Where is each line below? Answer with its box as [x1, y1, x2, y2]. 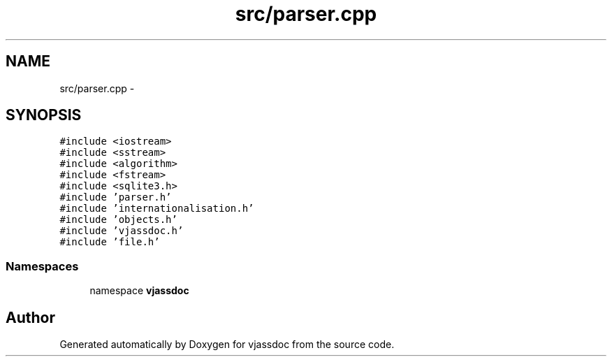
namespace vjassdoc [89, 284, 189, 297]
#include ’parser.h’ [59, 191, 172, 203]
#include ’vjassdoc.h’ [59, 225, 184, 237]
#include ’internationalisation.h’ [59, 203, 254, 215]
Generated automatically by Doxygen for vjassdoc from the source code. [59, 338, 395, 351]
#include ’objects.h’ [59, 214, 177, 226]
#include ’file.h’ [59, 236, 160, 248]
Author [6, 308, 55, 326]
